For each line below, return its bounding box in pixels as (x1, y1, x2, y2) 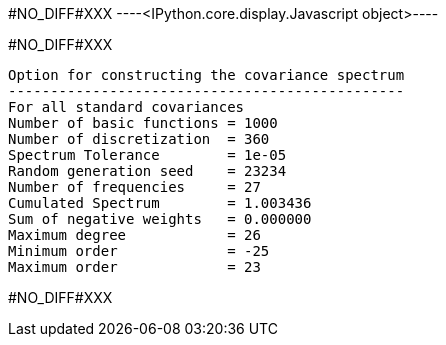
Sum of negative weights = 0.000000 (8, 211, 312, 227)
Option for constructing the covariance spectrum (8, 67, 405, 83)
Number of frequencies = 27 (8, 179, 261, 195)
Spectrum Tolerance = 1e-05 (8, 147, 287, 163)
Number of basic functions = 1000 (8, 115, 278, 131)
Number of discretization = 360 (8, 131, 270, 147)
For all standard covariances (8, 99, 245, 115)
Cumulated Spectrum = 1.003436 (8, 195, 312, 211)
